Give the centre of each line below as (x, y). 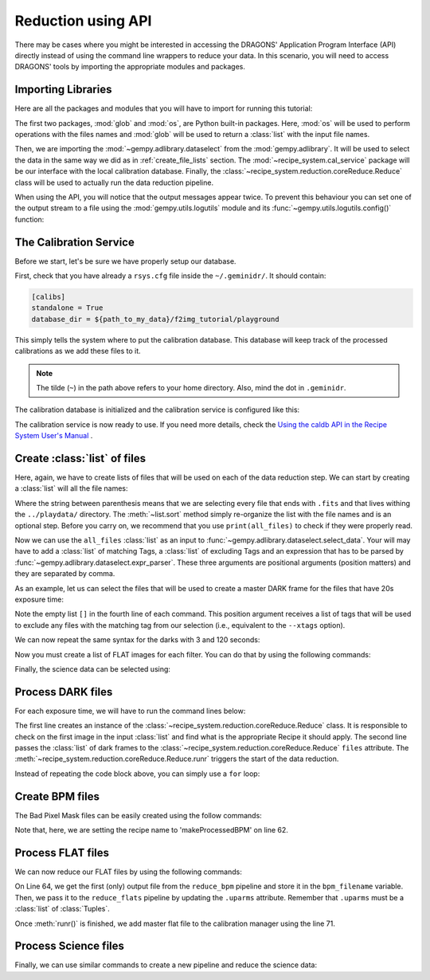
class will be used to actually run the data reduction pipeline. (114, 182)
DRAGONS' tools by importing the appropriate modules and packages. (130, 67)
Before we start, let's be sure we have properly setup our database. (125, 261)
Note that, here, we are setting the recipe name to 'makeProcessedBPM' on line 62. (151, 830)
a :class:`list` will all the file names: (71, 488)
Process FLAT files (62, 853)
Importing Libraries (63, 90)
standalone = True (67, 308)
